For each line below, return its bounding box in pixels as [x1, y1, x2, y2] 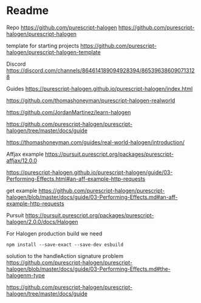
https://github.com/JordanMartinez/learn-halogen [6, 108, 131, 116]
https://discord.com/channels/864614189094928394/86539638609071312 [6, 66, 195, 74]
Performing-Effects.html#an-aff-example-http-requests [6, 175, 146, 183]
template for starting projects [6, 42, 80, 49]
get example [6, 187, 38, 194]
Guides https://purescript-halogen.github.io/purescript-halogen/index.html [6, 85, 193, 92]
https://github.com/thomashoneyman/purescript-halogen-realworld [6, 97, 175, 104]
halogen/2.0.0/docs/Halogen [6, 218, 78, 225]
